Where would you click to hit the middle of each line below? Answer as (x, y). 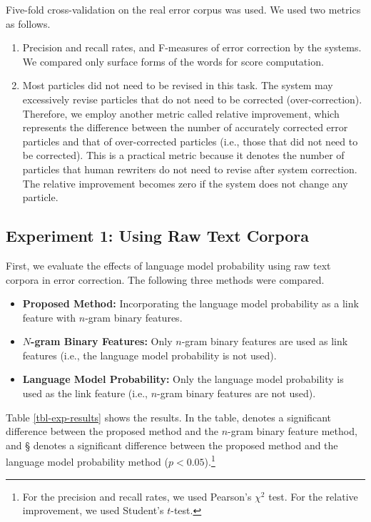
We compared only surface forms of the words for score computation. (173, 61)
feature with (49, 317)
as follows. (28, 23)
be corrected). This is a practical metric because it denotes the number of (183, 155)
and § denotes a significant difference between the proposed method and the (172, 445)
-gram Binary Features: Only (102, 341)
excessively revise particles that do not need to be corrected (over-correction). (192, 99)
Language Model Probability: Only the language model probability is (183, 379)
